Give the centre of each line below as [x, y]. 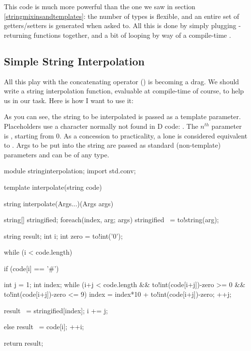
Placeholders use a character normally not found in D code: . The [101, 126]
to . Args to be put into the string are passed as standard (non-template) [112, 145]
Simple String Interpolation [74, 61]
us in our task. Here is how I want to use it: [69, 100]
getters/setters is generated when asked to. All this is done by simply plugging [120, 25]
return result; [24, 343]
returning [18, 35]
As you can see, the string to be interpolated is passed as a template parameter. [122, 116]
